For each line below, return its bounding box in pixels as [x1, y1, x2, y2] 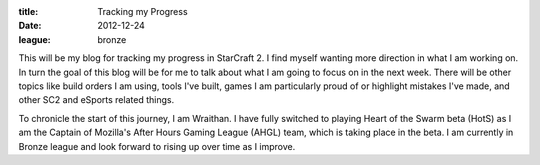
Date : [18, 20, 42, 32]
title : [18, 6, 39, 17]
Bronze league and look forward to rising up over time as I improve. [18, 140, 296, 152]
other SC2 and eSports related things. [18, 94, 175, 106]
